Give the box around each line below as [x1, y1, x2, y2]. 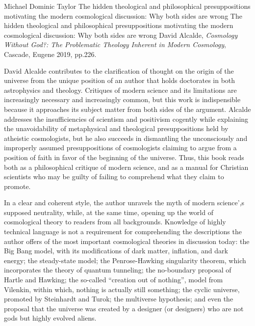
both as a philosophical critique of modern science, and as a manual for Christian [4, 162, 249, 172]
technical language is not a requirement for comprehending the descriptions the [4, 226, 242, 237]
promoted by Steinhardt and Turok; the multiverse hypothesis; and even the [4, 294, 233, 304]
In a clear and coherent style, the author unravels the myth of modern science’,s [4, 197, 245, 208]
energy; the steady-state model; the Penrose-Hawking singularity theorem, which [4, 255, 246, 265]
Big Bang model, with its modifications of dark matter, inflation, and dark [4, 245, 228, 256]
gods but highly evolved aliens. [4, 313, 97, 323]
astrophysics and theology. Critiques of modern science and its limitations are [4, 84, 237, 95]
